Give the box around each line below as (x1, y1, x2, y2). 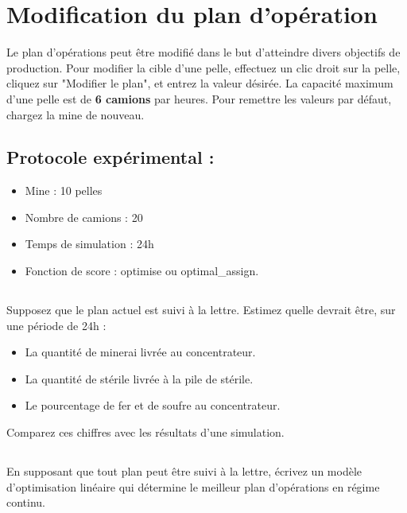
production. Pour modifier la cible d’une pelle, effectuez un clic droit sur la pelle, (6, 59, 401, 76)
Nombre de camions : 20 (25, 208, 143, 225)
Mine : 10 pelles (25, 182, 103, 199)
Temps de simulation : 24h (25, 235, 154, 252)
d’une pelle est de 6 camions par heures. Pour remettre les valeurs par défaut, (6, 90, 392, 107)
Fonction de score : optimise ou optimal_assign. (25, 262, 259, 279)
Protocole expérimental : (6, 145, 215, 169)
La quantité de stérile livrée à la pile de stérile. (25, 370, 254, 387)
